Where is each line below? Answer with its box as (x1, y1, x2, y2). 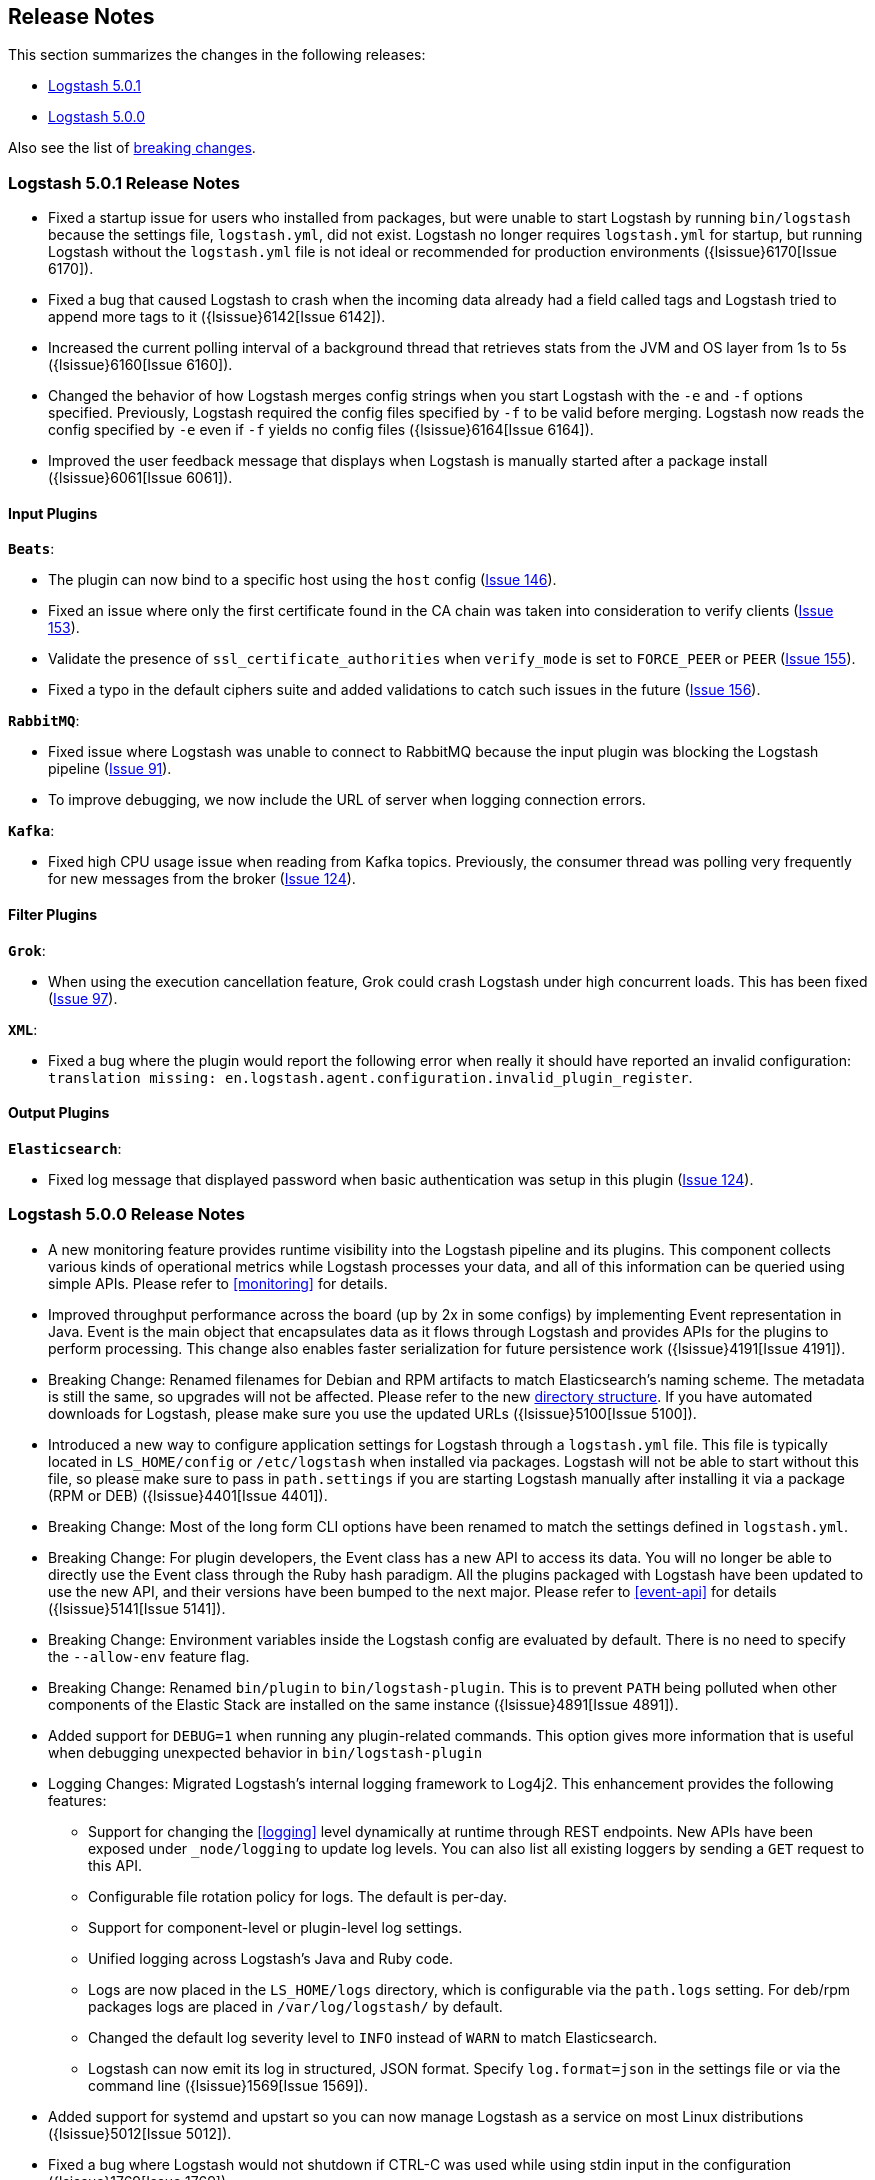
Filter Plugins (8, 906, 98, 923)
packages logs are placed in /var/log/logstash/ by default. (88, 1997, 503, 2015)
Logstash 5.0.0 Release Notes (8, 1204, 245, 1225)
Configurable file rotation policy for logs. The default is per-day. (88, 1887, 507, 1905)
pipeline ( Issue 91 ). (48, 760, 172, 778)
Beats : (8, 540, 55, 558)
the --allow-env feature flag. (48, 1647, 250, 1665)
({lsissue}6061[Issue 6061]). (48, 469, 233, 487)
